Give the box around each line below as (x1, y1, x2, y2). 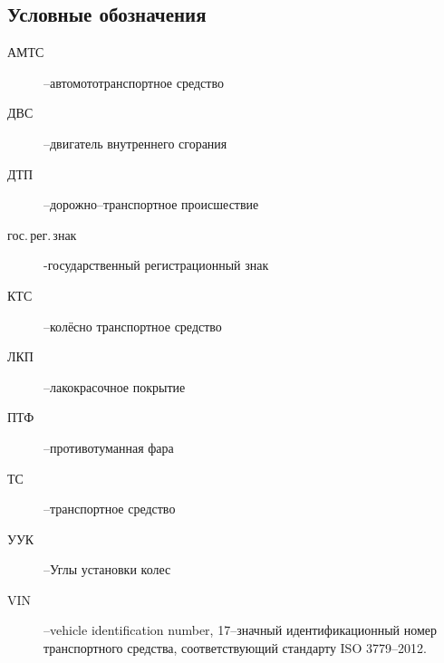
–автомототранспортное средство (43, 72, 224, 91)
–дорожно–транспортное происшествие (43, 195, 259, 214)
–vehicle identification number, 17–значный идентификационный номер (43, 620, 438, 639)
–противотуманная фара (43, 437, 174, 456)
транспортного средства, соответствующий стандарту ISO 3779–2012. (43, 639, 427, 658)
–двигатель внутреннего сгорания (43, 133, 227, 152)
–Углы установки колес (43, 560, 171, 579)
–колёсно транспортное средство (43, 316, 222, 335)
